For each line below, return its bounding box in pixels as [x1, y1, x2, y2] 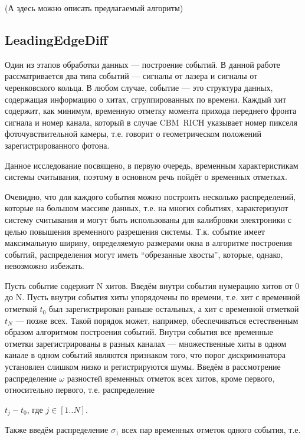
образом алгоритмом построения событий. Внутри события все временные [5, 326, 273, 338]
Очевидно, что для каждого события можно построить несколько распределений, [5, 190, 296, 202]
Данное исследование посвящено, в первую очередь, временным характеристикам [5, 159, 299, 171]
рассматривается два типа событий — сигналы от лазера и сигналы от [5, 70, 258, 82]
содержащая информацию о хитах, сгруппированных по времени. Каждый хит [5, 93, 287, 105]
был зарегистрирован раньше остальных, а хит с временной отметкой [48, 303, 299, 315]
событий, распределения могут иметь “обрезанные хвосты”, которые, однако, [5, 248, 283, 260]
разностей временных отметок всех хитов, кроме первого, [67, 372, 275, 384]
